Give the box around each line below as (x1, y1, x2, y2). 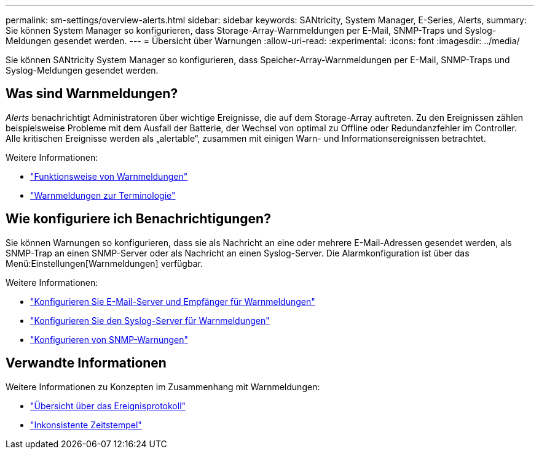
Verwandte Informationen (6, 355, 167, 371)
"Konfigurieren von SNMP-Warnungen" (30, 334, 189, 345)
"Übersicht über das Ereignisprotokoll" (30, 400, 186, 411)
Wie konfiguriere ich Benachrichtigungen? (6, 211, 271, 227)
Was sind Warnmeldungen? (6, 86, 178, 102)
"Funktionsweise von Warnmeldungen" (30, 171, 188, 182)
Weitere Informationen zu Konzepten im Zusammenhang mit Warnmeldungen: (6, 381, 320, 392)
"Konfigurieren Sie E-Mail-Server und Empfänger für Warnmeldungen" (30, 296, 315, 307)
